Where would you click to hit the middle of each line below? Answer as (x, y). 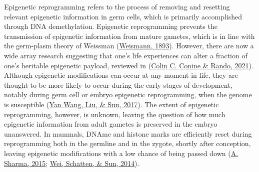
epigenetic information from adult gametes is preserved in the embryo (111, 124)
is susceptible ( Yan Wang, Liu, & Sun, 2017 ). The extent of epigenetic (111, 104)
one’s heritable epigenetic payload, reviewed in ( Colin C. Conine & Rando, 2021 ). (129, 65)
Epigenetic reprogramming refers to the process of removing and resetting (117, 6)
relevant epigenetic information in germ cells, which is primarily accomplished (123, 16)
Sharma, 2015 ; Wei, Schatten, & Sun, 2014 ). (72, 163)
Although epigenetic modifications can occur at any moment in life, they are (121, 75)
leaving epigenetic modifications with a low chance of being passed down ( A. (121, 153)
